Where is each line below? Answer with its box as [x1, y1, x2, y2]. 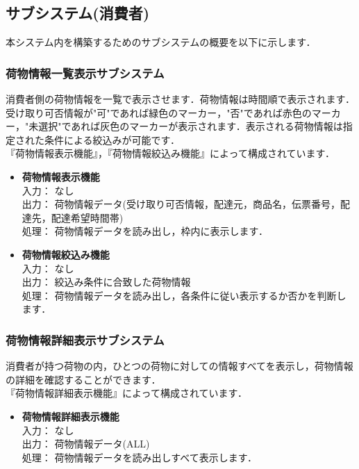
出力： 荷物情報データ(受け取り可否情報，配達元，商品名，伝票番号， [22, 197, 340, 211]
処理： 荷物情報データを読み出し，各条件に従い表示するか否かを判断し [22, 288, 347, 302]
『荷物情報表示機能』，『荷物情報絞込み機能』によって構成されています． [6, 146, 335, 161]
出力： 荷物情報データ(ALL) [22, 436, 150, 451]
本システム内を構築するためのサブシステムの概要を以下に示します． [6, 35, 316, 49]
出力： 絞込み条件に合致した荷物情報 [22, 274, 191, 289]
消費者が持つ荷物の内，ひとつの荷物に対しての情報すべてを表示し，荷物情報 [6, 359, 353, 373]
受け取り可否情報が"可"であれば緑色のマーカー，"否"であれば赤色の [6, 105, 312, 120]
